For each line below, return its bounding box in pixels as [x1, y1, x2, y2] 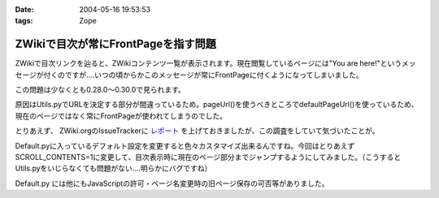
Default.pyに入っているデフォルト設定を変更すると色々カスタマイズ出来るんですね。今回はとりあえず [15, 140, 355, 150]
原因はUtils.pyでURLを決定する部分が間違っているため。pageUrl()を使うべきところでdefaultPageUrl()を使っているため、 [15, 100, 419, 110]
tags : [15, 16, 33, 26]
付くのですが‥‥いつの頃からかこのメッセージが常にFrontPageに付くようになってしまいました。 [43, 70, 363, 80]
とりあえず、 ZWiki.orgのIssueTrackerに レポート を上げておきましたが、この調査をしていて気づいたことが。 [15, 126, 380, 136]
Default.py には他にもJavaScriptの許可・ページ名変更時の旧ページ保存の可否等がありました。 [15, 179, 329, 188]
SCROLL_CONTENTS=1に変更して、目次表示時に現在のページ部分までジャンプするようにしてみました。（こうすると [15, 153, 402, 162]
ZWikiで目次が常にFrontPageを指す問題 [15, 37, 217, 51]
